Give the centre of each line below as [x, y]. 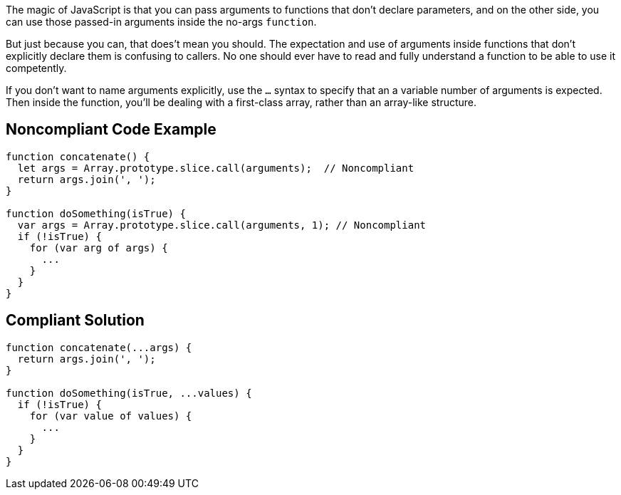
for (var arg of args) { [99, 247]
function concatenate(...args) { [99, 347]
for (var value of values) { [111, 416]
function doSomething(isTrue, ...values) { [129, 393]
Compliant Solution [75, 321]
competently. [36, 68]
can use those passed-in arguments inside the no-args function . [161, 22]
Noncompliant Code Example [111, 130]
